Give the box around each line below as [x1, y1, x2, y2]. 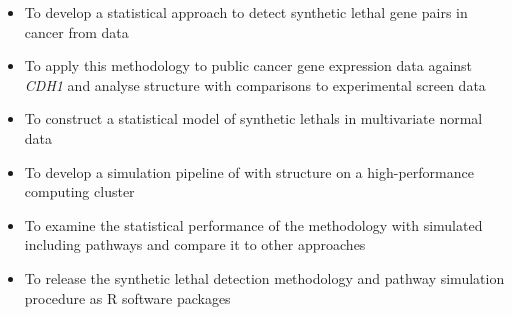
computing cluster [24, 181, 135, 202]
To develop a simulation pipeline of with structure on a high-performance [24, 161, 474, 182]
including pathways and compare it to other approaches [24, 234, 366, 255]
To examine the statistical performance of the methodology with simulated [24, 214, 483, 235]
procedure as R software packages [24, 287, 231, 308]
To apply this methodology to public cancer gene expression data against [24, 55, 473, 76]
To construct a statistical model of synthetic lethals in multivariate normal [24, 108, 483, 129]
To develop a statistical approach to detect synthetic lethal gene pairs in [24, 2, 468, 22]
